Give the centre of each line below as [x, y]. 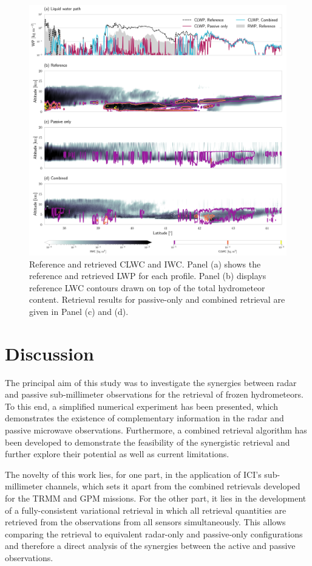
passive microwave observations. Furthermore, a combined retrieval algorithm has [156, 430]
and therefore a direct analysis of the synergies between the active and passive [150, 546]
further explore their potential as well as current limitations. [117, 454]
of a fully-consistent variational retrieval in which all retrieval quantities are [146, 510]
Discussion [49, 353]
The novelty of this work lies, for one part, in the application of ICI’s [133, 474]
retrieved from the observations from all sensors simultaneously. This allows [145, 522]
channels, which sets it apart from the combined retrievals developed [173, 486]
